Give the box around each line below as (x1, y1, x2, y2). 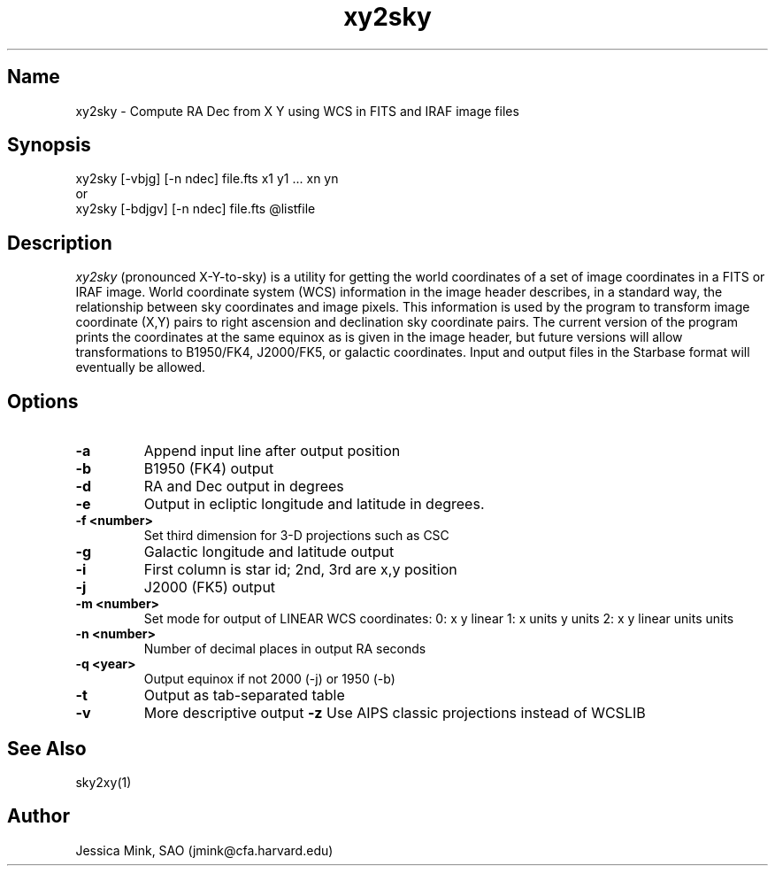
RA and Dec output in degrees (143, 477, 344, 496)
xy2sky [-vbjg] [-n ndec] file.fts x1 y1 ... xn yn (75, 171, 339, 187)
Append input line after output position (143, 442, 401, 460)
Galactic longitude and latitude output (143, 543, 395, 561)
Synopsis (7, 134, 91, 157)
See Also (7, 737, 87, 760)
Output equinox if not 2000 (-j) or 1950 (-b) (143, 671, 395, 687)
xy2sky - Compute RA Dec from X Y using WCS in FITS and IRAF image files (75, 103, 519, 119)
